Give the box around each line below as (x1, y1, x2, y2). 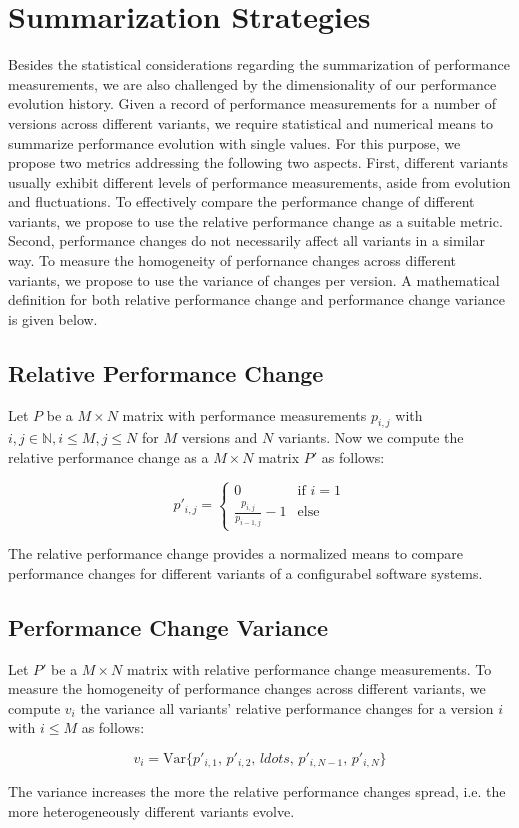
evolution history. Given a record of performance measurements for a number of (8, 93, 496, 114)
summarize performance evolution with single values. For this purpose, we (8, 132, 461, 153)
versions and (181, 427, 258, 448)
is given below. (8, 308, 98, 329)
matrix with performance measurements (122, 404, 367, 425)
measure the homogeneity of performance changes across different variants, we (8, 678, 486, 699)
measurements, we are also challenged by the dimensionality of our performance (8, 73, 497, 94)
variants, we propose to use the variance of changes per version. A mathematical (8, 269, 500, 290)
